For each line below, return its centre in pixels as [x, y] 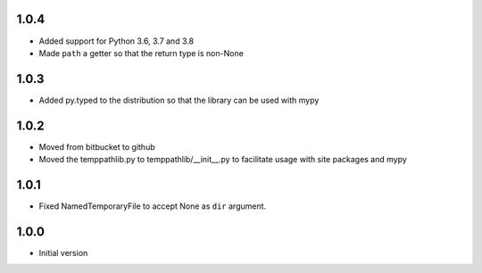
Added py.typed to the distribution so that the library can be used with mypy [179, 100]
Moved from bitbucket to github [97, 146]
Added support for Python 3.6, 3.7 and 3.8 [116, 41]
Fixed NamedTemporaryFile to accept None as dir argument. [153, 206]
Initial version [63, 252]
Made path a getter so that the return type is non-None [141, 53]
